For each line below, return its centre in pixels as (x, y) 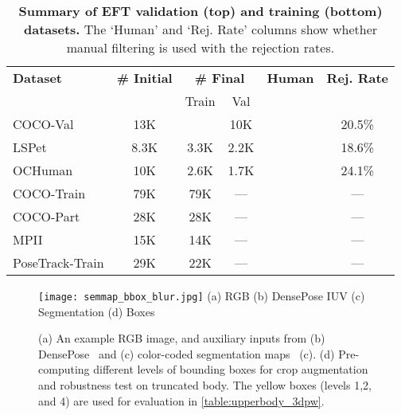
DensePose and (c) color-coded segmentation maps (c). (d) (187, 353)
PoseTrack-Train (58, 262)
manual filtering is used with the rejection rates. (200, 47)
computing (64, 369)
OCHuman (43, 170)
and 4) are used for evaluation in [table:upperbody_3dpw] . (181, 400)
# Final (220, 78)
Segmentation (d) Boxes (97, 311)
